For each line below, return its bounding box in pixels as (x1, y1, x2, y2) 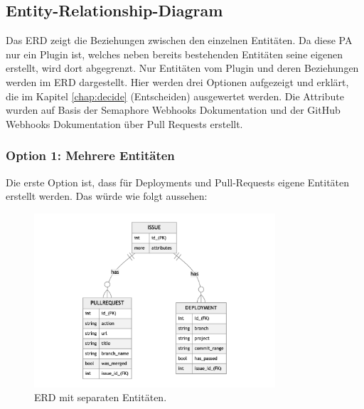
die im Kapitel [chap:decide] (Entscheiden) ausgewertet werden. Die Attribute (6, 88, 344, 103)
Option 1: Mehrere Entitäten (6, 147, 175, 164)
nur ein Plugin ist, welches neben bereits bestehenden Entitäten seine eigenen (6, 46, 343, 61)
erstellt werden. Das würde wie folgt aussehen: (6, 188, 208, 203)
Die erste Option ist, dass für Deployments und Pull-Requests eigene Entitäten (6, 174, 350, 189)
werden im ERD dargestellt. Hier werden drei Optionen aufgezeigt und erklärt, (6, 74, 349, 89)
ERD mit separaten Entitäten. (34, 390, 167, 405)
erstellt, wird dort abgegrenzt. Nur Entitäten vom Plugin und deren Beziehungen (6, 60, 359, 75)
